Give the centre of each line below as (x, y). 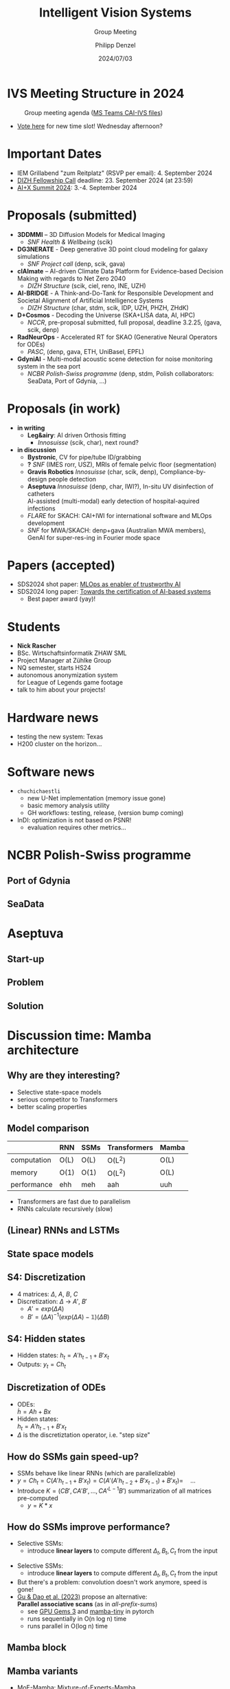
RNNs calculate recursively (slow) (65, 1209)
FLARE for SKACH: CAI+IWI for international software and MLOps (119, 515)
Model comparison (48, 1128)
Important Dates (54, 154)
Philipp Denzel (115, 45)
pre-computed (37, 1498)
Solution (25, 1006)
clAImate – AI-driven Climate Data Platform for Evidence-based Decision (120, 271)
